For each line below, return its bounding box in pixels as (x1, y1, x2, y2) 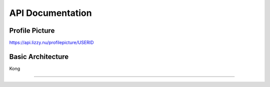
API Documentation (9, 7, 92, 18)
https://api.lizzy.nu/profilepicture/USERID (9, 40, 94, 46)
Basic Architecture (9, 52, 69, 61)
